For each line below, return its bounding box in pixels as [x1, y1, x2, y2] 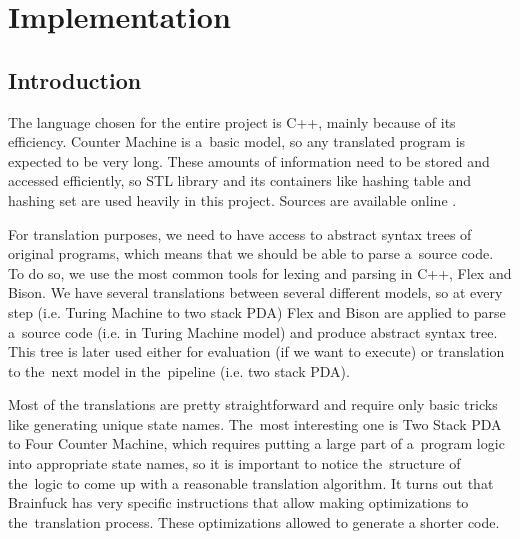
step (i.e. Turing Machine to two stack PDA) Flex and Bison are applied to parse [8, 301, 506, 322]
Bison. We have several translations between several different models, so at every [8, 282, 503, 303]
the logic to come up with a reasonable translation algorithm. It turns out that [8, 472, 494, 493]
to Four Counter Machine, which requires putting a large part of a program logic [8, 433, 505, 454]
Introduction [8, 64, 142, 95]
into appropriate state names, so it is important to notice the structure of [8, 453, 461, 474]
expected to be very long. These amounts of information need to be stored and [8, 150, 490, 171]
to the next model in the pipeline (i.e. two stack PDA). [8, 360, 350, 381]
